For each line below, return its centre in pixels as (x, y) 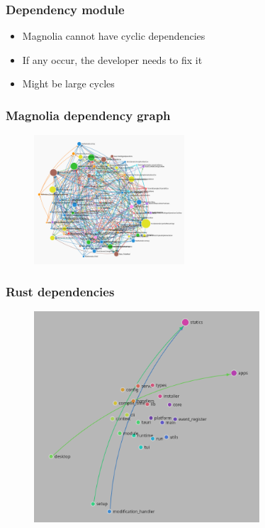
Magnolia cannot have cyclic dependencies (114, 36)
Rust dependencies (60, 292)
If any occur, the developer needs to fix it (112, 59)
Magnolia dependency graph (88, 115)
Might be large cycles (68, 83)
